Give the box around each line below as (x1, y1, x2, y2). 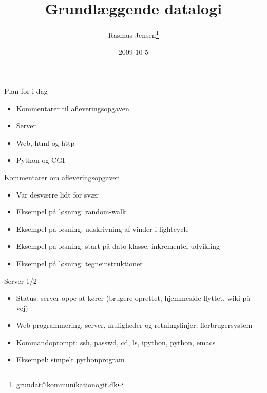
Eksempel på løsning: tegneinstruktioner (16, 258, 143, 268)
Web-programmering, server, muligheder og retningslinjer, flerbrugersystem (16, 320, 253, 330)
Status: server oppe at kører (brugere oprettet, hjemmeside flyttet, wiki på (16, 292, 251, 303)
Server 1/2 (4, 275, 37, 286)
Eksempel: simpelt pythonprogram (16, 354, 125, 365)
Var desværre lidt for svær (16, 189, 99, 200)
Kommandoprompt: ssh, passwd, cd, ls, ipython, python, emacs (16, 337, 216, 347)
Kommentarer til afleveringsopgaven (16, 103, 129, 113)
